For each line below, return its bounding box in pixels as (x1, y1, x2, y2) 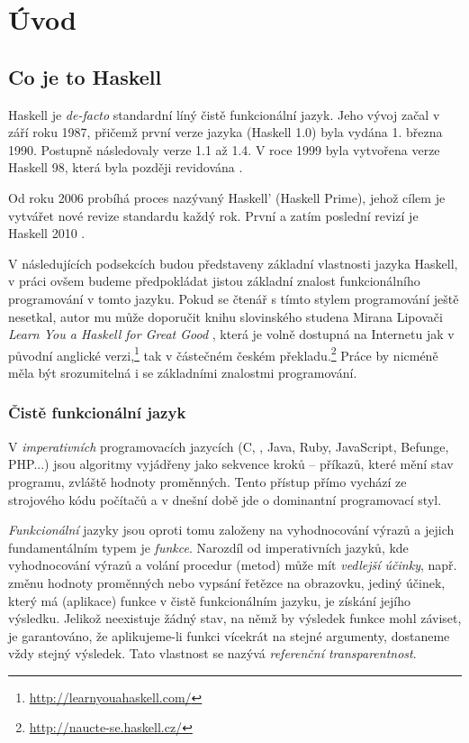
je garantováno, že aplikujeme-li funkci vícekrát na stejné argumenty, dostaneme (8, 626, 450, 645)
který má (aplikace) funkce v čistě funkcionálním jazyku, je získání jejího (8, 591, 411, 610)
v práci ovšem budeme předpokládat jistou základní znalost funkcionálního (8, 271, 420, 290)
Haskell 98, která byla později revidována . (8, 158, 243, 177)
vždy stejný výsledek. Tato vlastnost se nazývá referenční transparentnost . (8, 644, 417, 663)
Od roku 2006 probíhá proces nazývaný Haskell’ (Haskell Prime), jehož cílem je (8, 188, 446, 206)
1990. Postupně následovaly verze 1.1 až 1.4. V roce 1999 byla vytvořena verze (8, 140, 440, 159)
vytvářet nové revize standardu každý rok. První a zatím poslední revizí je (8, 206, 419, 225)
